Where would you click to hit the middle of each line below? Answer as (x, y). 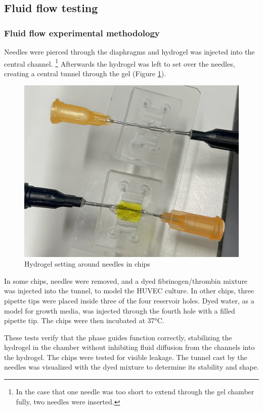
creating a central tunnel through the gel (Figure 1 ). (85, 73)
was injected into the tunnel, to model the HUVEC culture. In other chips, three (129, 291)
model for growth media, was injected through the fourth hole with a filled (120, 310)
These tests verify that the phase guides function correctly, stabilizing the (118, 337)
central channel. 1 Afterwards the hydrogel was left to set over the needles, (120, 63)
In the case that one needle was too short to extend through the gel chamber (135, 392)
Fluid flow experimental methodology (82, 33)
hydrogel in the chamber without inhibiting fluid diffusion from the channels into (129, 347)
